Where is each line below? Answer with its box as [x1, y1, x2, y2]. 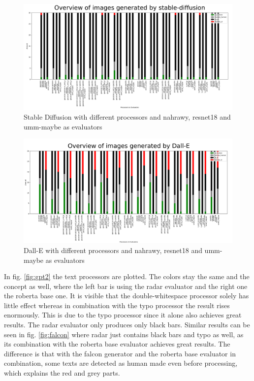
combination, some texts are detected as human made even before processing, [4, 358, 238, 368]
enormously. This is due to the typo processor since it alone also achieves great [4, 310, 242, 320]
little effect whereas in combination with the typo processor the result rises [4, 300, 230, 310]
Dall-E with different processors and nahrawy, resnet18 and [24, 245, 202, 255]
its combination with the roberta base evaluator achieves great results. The [4, 339, 230, 349]
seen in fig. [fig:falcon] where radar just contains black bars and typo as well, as [4, 329, 244, 339]
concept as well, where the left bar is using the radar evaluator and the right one [4, 281, 248, 291]
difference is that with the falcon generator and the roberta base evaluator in [4, 348, 236, 358]
